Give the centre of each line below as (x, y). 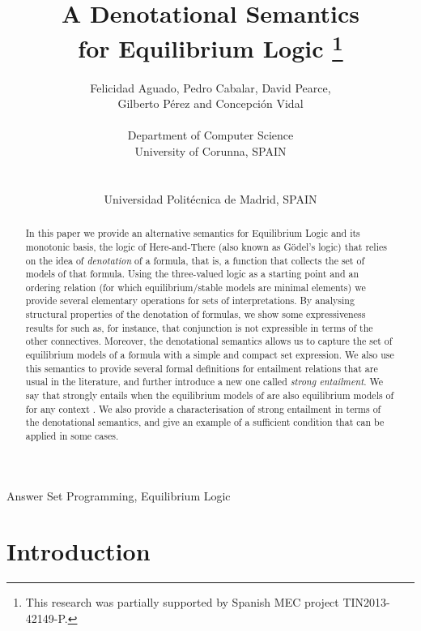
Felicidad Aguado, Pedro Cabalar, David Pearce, (210, 87)
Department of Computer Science (210, 135)
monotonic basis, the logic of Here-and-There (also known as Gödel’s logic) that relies (206, 246)
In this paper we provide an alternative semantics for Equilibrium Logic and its (193, 233)
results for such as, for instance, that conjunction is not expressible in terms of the (199, 327)
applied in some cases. (72, 436)
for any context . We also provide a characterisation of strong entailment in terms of (203, 408)
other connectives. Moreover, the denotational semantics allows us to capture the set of (209, 341)
